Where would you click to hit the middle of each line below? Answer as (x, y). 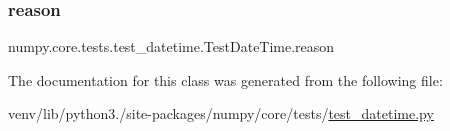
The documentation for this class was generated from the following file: (225, 79)
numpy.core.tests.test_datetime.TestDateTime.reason (171, 46)
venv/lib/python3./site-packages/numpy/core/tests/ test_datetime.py (221, 113)
